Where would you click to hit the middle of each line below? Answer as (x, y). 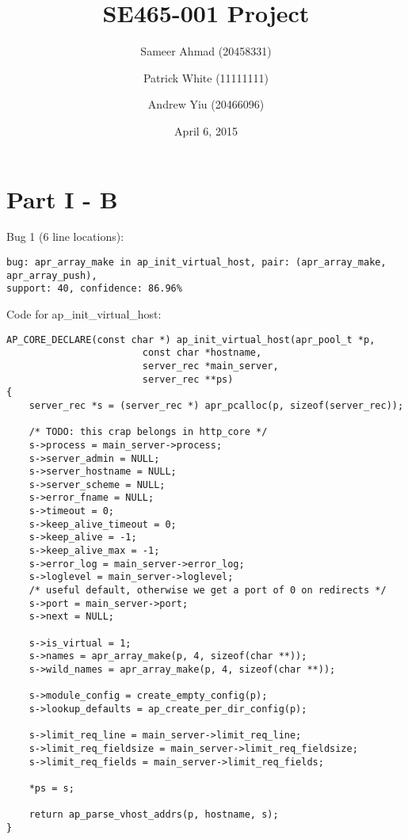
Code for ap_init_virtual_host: (84, 314)
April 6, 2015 (206, 130)
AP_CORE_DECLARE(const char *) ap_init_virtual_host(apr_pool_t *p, (191, 339)
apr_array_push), (52, 275)
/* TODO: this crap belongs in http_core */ (148, 432)
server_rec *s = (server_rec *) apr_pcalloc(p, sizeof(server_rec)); (216, 405)
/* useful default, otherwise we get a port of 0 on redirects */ (208, 591)
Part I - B (62, 198)
